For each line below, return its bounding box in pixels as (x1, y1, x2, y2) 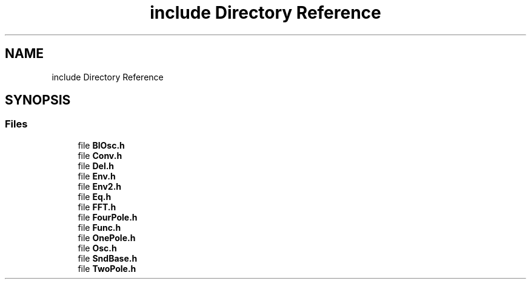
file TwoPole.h (78, 263, 136, 274)
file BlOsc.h (78, 140, 125, 150)
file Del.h (78, 160, 115, 171)
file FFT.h (78, 201, 116, 212)
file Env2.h (78, 181, 122, 192)
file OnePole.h (78, 232, 136, 243)
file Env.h (78, 170, 116, 181)
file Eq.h (78, 191, 112, 202)
